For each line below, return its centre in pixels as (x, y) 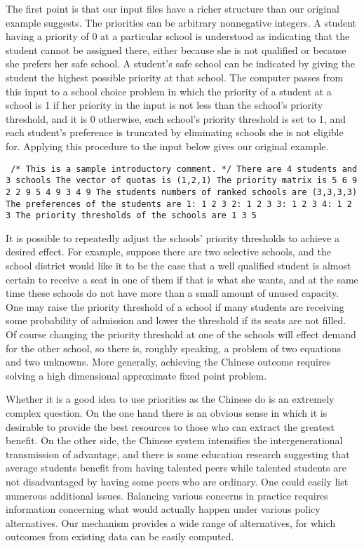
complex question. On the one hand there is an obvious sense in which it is (167, 412)
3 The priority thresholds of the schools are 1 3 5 (131, 216)
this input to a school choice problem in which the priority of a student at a (169, 91)
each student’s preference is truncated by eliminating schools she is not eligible (175, 132)
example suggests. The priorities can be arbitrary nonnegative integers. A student (181, 22)
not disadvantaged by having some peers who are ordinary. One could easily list (177, 481)
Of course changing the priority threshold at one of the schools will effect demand (181, 334)
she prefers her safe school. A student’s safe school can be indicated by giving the (181, 64)
